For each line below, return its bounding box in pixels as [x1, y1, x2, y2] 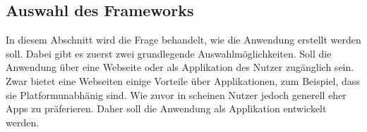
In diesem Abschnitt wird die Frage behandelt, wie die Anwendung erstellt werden [6, 32, 361, 47]
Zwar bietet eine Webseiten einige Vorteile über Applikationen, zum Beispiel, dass [6, 73, 360, 88]
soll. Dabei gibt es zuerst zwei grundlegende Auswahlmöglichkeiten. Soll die [6, 46, 332, 60]
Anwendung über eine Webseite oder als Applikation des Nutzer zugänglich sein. [6, 60, 354, 74]
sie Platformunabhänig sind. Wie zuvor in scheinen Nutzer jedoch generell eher [6, 87, 347, 102]
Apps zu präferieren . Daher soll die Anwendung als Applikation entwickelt [6, 101, 327, 116]
